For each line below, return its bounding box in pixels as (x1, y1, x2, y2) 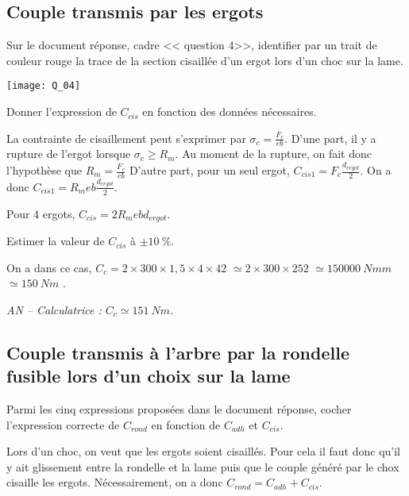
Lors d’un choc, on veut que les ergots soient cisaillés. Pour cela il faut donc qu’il (6, 443, 401, 459)
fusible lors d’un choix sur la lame (6, 363, 291, 388)
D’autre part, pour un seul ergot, (129, 162, 290, 179)
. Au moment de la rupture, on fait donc (175, 145, 372, 162)
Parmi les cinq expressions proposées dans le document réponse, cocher (6, 401, 352, 417)
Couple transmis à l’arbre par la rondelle (6, 340, 349, 364)
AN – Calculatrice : (6, 301, 102, 317)
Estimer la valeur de (6, 233, 105, 249)
